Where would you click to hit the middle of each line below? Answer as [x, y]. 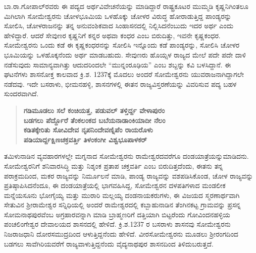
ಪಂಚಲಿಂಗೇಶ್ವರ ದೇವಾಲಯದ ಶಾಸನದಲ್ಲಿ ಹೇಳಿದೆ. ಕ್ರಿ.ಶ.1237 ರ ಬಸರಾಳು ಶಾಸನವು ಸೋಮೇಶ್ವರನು [117, 224]
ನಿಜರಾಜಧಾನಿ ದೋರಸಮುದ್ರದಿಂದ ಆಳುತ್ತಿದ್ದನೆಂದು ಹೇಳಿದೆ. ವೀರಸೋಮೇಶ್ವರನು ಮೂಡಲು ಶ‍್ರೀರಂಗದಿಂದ [121, 234]
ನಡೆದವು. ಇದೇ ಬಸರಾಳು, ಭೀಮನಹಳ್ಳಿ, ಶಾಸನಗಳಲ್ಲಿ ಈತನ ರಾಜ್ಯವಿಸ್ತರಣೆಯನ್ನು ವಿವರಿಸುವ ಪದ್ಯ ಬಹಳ [120, 84]
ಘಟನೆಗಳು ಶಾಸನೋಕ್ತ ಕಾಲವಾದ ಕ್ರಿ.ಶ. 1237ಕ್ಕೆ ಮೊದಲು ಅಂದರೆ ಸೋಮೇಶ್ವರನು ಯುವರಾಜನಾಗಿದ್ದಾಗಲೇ [124, 74]
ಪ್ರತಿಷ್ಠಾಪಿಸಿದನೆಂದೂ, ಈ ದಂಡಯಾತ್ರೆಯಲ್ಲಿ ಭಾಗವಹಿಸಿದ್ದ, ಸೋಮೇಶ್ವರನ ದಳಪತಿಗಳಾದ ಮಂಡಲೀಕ [115, 185]
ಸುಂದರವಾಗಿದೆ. [21, 94]
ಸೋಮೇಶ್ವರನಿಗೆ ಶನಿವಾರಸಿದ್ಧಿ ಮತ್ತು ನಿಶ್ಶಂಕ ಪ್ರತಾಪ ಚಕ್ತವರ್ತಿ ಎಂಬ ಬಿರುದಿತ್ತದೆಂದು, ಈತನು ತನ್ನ [114, 165]
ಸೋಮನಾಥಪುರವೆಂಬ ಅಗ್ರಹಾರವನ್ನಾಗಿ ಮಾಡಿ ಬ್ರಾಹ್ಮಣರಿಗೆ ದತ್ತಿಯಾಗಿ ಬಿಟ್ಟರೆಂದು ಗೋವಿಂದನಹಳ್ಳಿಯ [117, 214]
